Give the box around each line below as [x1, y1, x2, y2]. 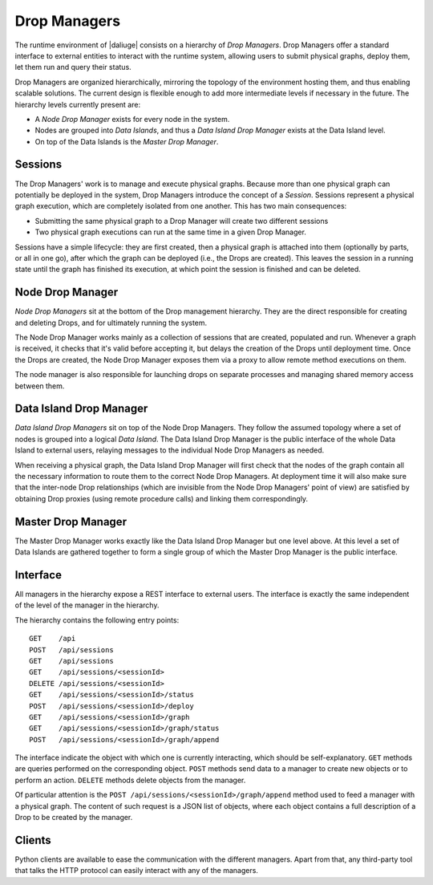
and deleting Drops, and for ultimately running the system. [14, 318, 208, 327]
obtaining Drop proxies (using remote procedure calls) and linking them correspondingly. [14, 493, 309, 503]
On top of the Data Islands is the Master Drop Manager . [34, 136, 219, 146]
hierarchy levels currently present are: [14, 99, 140, 109]
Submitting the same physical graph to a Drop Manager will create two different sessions [34, 216, 329, 225]
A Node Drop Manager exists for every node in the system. [34, 114, 230, 124]
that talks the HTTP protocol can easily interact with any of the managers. [14, 866, 258, 875]
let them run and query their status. [14, 63, 132, 72]
